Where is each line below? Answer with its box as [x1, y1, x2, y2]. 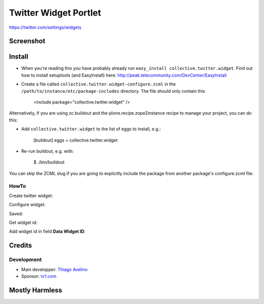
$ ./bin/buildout [33, 159, 65, 165]
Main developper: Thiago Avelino [21, 266, 88, 272]
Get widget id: [9, 220, 38, 225]
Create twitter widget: [9, 193, 53, 199]
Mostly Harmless [9, 286, 62, 294]
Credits [9, 242, 32, 250]
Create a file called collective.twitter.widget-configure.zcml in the [21, 81, 176, 87]
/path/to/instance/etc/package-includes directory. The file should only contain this [21, 88, 205, 94]
